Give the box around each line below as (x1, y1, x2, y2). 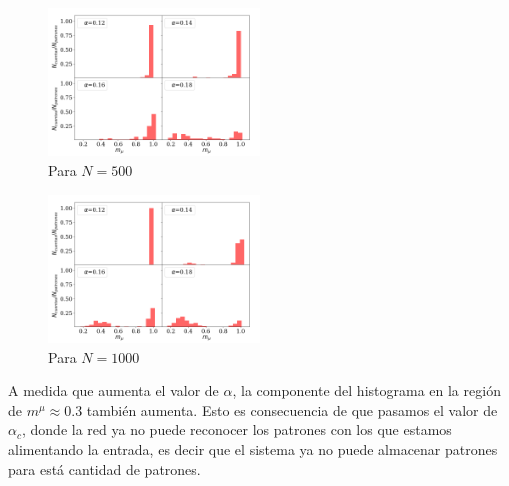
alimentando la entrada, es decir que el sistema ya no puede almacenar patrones (8, 438, 498, 459)
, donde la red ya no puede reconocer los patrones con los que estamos (22, 419, 452, 440)
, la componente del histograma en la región (232, 380, 501, 401)
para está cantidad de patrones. (8, 458, 201, 479)
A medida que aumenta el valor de (8, 380, 219, 401)
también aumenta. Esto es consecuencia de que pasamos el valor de (86, 399, 498, 420)
